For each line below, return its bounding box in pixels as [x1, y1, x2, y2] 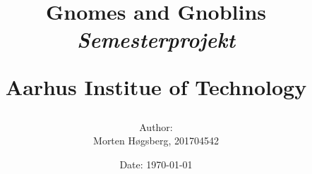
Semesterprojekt [77, 25, 235, 54]
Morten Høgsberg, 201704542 [93, 133, 219, 148]
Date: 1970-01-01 [119, 156, 193, 171]
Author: [139, 119, 173, 134]
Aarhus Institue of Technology [5, 72, 307, 101]
